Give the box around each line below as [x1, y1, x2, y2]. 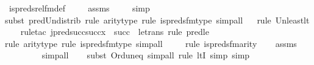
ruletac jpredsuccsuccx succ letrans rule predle [20, 25, 209, 38]
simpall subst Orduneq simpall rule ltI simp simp [41, 49, 250, 61]
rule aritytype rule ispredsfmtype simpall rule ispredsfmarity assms [5, 37, 297, 49]
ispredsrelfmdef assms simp [9, 2, 150, 14]
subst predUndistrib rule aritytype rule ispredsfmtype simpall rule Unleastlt [5, 13, 310, 26]
